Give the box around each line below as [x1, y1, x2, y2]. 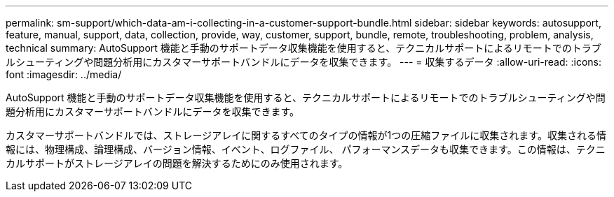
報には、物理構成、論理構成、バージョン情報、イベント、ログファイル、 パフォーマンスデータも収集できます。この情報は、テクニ [6, 143, 606, 155]
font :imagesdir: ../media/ [6, 68, 122, 80]
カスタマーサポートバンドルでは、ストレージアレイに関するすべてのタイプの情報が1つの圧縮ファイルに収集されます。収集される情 [6, 129, 606, 141]
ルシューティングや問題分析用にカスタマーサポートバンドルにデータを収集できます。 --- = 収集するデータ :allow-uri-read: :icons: [6, 56, 601, 68]
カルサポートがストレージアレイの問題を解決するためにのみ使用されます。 [6, 157, 348, 169]
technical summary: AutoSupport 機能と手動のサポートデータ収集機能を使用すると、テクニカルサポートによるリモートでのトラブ [6, 42, 601, 54]
